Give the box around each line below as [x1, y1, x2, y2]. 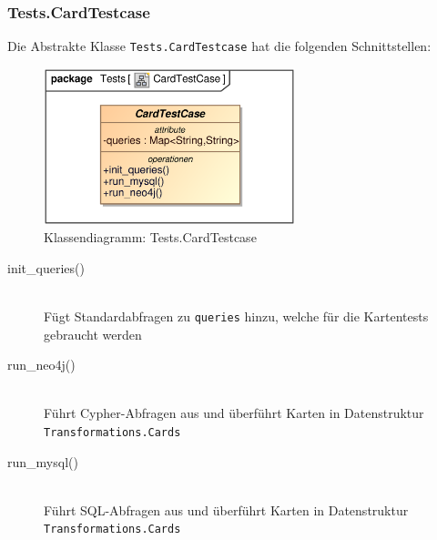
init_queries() [7, 258, 85, 277]
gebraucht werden [44, 324, 142, 343]
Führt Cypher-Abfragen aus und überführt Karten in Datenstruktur [44, 403, 424, 423]
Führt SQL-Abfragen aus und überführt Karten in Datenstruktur [44, 500, 409, 519]
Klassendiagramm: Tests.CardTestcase [44, 228, 257, 247]
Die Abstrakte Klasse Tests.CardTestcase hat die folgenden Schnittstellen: [7, 36, 432, 56]
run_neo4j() [7, 355, 76, 374]
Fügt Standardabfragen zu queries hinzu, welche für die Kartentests [44, 306, 429, 325]
